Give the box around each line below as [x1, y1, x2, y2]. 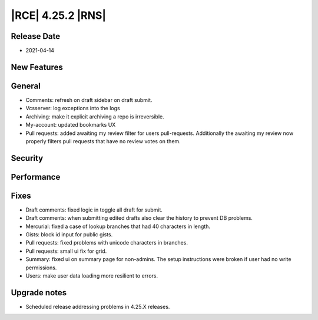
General [11, 81, 41, 91]
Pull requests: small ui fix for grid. [25, 248, 107, 255]
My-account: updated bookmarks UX [25, 121, 116, 128]
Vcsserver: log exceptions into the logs [25, 105, 120, 112]
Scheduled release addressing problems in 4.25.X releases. [25, 303, 170, 310]
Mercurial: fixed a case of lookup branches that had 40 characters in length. [25, 223, 210, 230]
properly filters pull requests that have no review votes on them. [25, 137, 181, 144]
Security [11, 153, 44, 163]
